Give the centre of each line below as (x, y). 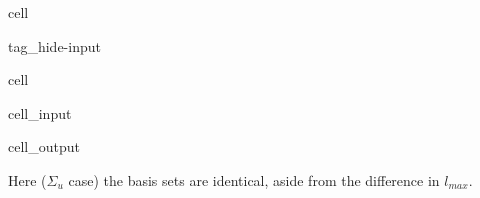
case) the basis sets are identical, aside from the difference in (254, 179)
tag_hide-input (54, 45)
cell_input (40, 112)
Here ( (27, 179)
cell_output (44, 146)
